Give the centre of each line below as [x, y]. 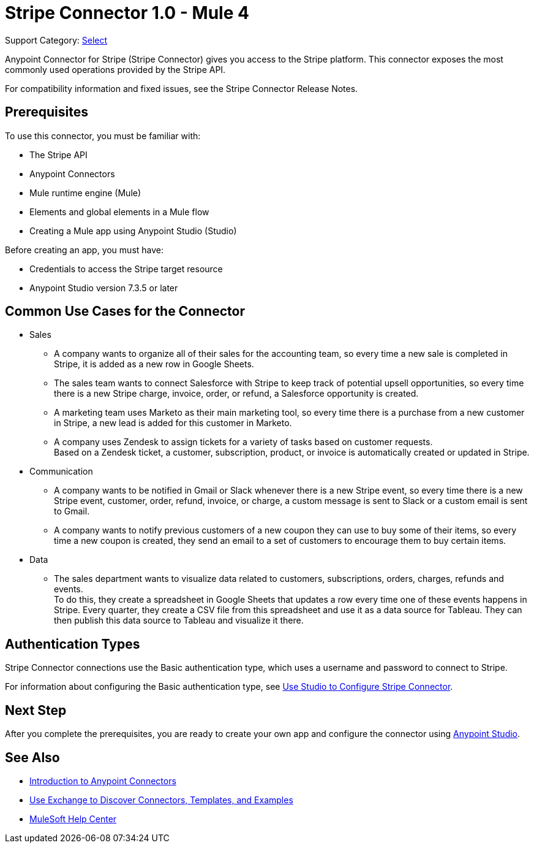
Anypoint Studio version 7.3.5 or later [104, 288]
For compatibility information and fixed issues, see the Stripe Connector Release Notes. [182, 88]
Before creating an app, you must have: [85, 250]
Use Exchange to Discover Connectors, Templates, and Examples [161, 800]
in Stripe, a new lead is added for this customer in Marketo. [173, 423]
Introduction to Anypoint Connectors [103, 781]
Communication [61, 472]
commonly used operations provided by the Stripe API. [115, 69]
